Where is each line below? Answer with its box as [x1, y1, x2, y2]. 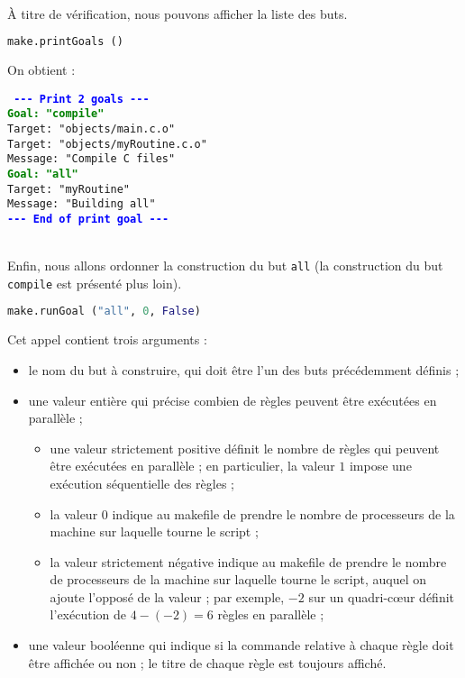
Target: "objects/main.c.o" [7, 122, 176, 135]
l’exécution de [50, 605, 126, 624]
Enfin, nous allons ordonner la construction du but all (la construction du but [7, 256, 443, 275]
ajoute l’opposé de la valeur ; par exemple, [50, 587, 285, 606]
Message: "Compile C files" [7, 152, 176, 166]
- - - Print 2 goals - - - [14, 92, 150, 105]
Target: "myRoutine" [7, 182, 131, 196]
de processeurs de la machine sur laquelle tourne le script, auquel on [50, 570, 427, 589]
